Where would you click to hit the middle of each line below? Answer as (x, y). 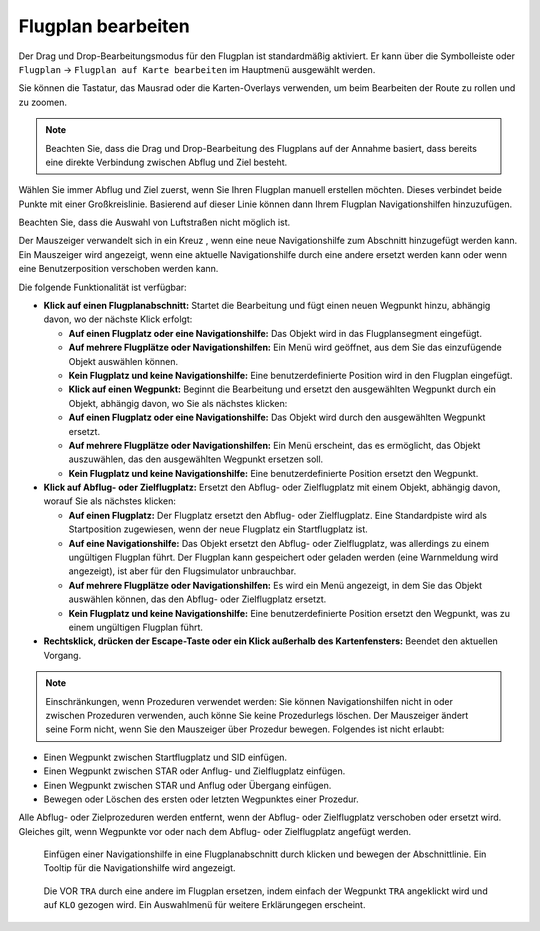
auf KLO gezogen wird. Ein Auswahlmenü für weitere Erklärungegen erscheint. (204, 905)
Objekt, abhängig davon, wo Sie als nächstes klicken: (178, 403)
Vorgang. (62, 655)
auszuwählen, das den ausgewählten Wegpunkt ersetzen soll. (196, 459)
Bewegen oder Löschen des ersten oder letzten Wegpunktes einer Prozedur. (201, 799)
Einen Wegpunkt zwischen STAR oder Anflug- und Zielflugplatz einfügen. (194, 771)
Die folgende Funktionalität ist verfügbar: (102, 287)
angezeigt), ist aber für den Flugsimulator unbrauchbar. (182, 571)
